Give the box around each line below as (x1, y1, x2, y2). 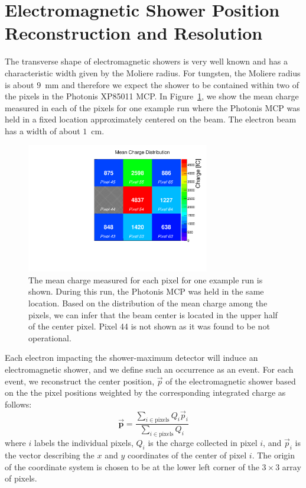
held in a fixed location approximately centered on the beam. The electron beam (5, 113, 297, 125)
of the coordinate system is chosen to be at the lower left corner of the (5, 460, 259, 473)
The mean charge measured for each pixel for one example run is (28, 273, 263, 286)
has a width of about (5, 124, 80, 137)
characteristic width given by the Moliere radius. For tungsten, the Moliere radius (5, 66, 301, 79)
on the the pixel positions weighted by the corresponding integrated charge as (5, 386, 286, 399)
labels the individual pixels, (34, 437, 134, 449)
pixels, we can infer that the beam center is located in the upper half (28, 308, 278, 321)
